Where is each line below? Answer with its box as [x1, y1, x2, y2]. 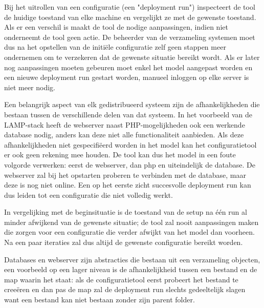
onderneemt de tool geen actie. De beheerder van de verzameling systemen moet [4, 31, 255, 42]
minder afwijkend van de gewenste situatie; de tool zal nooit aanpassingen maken [4, 216, 259, 227]
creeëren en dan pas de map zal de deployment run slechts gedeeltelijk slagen [4, 284, 246, 295]
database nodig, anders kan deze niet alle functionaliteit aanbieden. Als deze [4, 129, 244, 140]
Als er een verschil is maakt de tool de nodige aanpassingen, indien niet [4, 22, 228, 32]
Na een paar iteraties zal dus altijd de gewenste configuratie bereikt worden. [4, 237, 243, 248]
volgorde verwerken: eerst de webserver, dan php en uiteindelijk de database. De [4, 159, 256, 170]
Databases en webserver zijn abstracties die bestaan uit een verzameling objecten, [4, 254, 260, 264]
